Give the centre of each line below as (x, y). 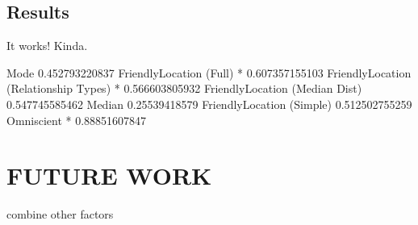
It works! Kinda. (47, 46)
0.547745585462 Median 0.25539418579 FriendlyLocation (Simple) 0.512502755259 (209, 104)
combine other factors (60, 214)
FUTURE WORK (109, 175)
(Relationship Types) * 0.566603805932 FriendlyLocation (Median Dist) (184, 88)
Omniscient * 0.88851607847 (77, 120)
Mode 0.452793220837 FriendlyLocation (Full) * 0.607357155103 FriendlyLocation (209, 72)
